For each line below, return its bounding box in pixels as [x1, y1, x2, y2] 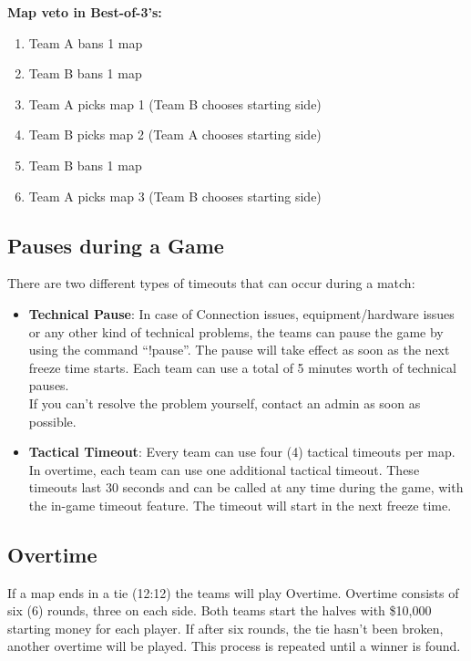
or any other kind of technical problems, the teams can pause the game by [28, 322, 444, 341]
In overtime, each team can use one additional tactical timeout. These [28, 460, 420, 479]
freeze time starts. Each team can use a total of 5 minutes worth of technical [28, 357, 456, 377]
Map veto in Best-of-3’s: [7, 3, 162, 21]
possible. [28, 411, 77, 430]
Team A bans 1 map [28, 33, 143, 52]
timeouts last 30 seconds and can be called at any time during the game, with [28, 478, 464, 497]
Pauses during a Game [7, 231, 224, 259]
